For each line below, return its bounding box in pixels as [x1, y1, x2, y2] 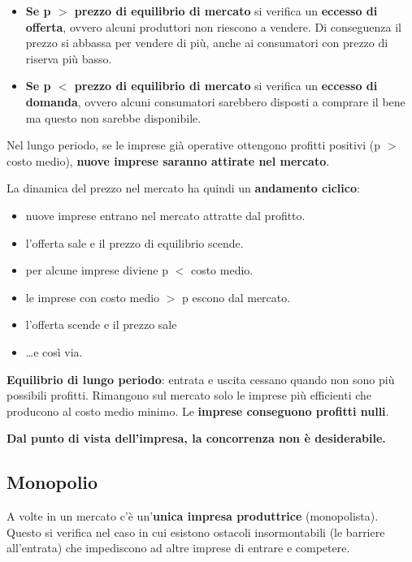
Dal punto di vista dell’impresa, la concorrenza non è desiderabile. [7, 430, 386, 447]
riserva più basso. [25, 50, 112, 67]
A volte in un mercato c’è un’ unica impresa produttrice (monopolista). [7, 508, 379, 525]
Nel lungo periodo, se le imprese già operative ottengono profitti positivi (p [7, 136, 381, 153]
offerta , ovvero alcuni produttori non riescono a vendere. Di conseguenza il [25, 18, 402, 35]
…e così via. [25, 343, 83, 360]
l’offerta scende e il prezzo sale [25, 316, 177, 333]
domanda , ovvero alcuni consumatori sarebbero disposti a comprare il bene [25, 93, 405, 110]
